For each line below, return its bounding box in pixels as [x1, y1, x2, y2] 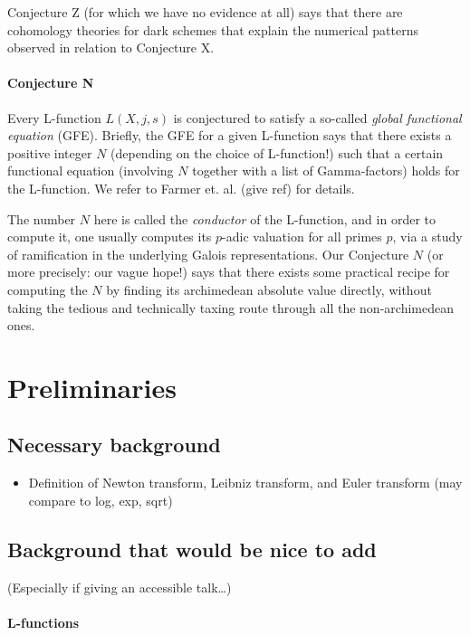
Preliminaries [7, 368, 177, 405]
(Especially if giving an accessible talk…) [7, 577, 232, 596]
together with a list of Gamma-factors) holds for [192, 161, 460, 180]
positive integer [7, 143, 92, 162]
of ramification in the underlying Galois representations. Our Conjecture [7, 244, 409, 263]
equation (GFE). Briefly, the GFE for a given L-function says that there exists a [7, 126, 452, 145]
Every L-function [7, 108, 101, 127]
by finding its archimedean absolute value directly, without [106, 280, 432, 299]
